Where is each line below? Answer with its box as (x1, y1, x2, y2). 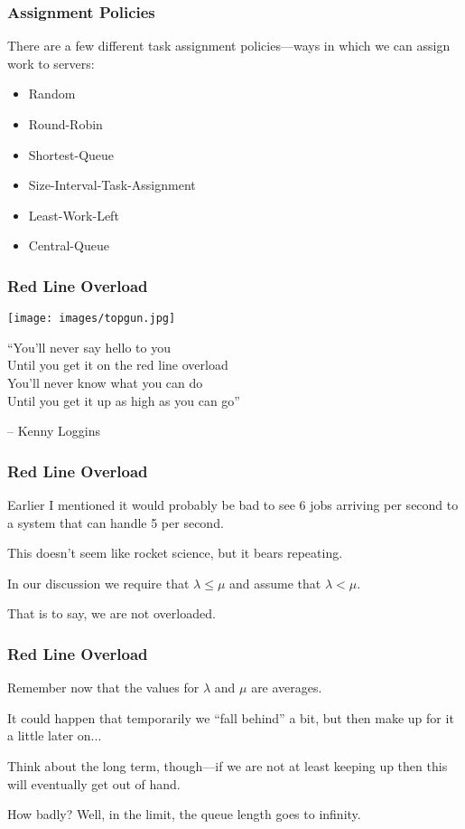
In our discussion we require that (7, 573, 190, 592)
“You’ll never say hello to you (7, 337, 171, 356)
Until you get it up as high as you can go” (7, 391, 240, 410)
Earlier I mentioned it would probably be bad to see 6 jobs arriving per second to (7, 495, 459, 514)
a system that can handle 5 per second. (7, 513, 224, 532)
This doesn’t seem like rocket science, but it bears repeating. (7, 543, 343, 562)
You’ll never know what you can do (7, 373, 203, 392)
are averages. (251, 678, 322, 697)
